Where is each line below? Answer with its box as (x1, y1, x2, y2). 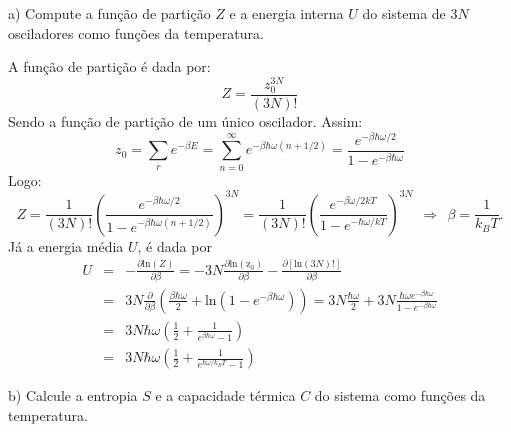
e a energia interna (229, 3, 344, 23)
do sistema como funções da (314, 385, 486, 406)
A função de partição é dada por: (8, 56, 211, 77)
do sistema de (362, 3, 446, 23)
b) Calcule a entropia (8, 385, 138, 406)
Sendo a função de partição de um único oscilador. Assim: (8, 111, 363, 132)
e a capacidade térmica (155, 385, 296, 406)
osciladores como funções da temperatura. (8, 22, 264, 43)
